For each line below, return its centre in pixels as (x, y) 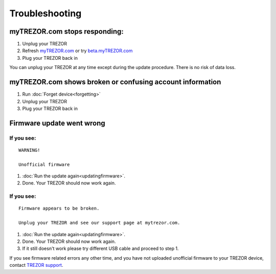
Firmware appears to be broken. (59, 209)
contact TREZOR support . (36, 265)
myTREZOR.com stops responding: (66, 31)
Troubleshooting (45, 13)
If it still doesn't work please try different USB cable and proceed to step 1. (100, 248)
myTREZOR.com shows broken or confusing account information (115, 82)
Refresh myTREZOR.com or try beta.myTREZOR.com (77, 51)
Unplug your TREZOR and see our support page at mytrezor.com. (99, 223)
